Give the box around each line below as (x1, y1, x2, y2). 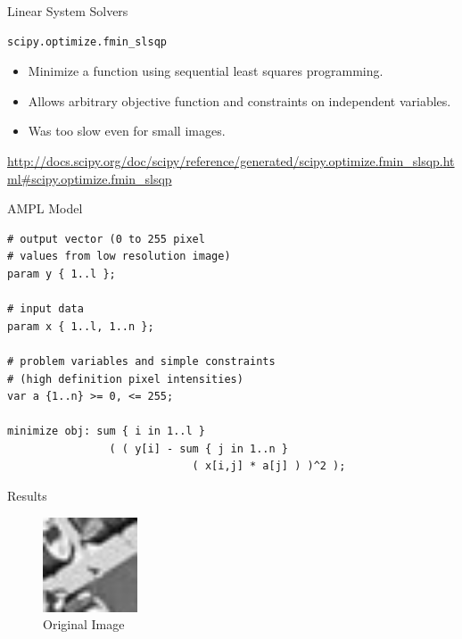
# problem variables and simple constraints (7, 354, 276, 368)
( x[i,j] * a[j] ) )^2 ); (192, 460, 346, 473)
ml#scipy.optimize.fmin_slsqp (7, 169, 172, 187)
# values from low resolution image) (7, 250, 231, 263)
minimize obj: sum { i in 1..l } (7, 425, 205, 438)
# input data (7, 303, 84, 316)
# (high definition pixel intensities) (7, 372, 243, 386)
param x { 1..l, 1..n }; (7, 319, 154, 333)
